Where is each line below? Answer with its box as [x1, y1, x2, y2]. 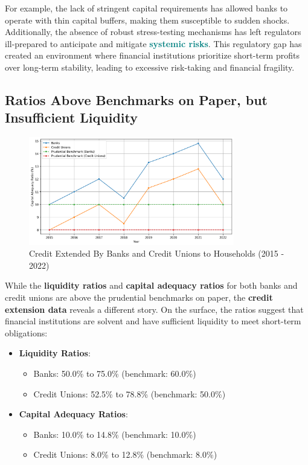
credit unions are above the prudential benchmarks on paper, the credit [5, 291, 273, 304]
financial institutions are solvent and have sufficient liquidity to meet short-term [5, 315, 301, 327]
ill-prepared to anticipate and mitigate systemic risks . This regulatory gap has [5, 37, 302, 50]
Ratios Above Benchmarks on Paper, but [5, 90, 268, 109]
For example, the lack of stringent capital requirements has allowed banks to [5, 2, 288, 14]
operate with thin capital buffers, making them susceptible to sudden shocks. [5, 13, 290, 26]
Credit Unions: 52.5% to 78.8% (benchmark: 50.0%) [33, 387, 226, 400]
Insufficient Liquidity [5, 108, 138, 127]
